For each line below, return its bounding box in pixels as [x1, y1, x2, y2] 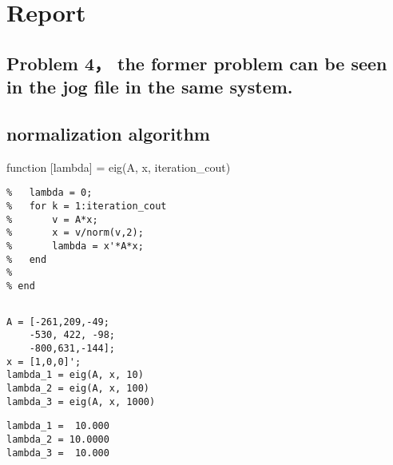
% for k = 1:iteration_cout [6, 201, 167, 212]
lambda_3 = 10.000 [6, 447, 109, 459]
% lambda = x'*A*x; [6, 240, 144, 252]
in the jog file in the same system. [6, 74, 293, 99]
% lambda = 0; [6, 187, 93, 199]
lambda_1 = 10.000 [6, 420, 109, 432]
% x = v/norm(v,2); [6, 227, 144, 239]
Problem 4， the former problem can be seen [6, 50, 387, 75]
